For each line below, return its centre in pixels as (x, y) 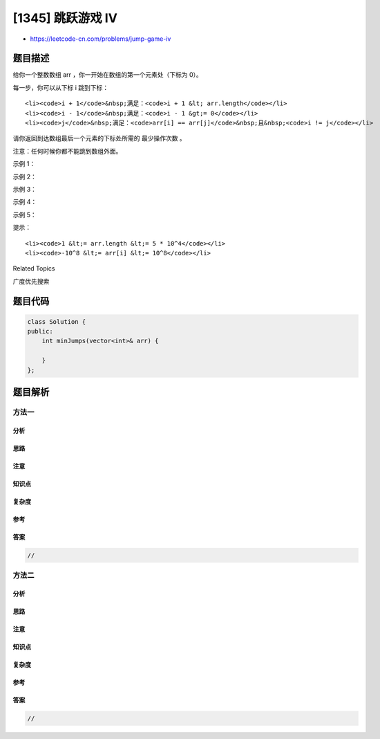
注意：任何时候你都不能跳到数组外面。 (67, 151)
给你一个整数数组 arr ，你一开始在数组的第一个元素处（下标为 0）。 (108, 75)
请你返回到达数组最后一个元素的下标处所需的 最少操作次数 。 (99, 138)
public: (40, 331)
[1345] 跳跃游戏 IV (65, 18)
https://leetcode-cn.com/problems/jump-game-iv (101, 39)
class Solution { (57, 321)
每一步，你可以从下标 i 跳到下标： (61, 87)
